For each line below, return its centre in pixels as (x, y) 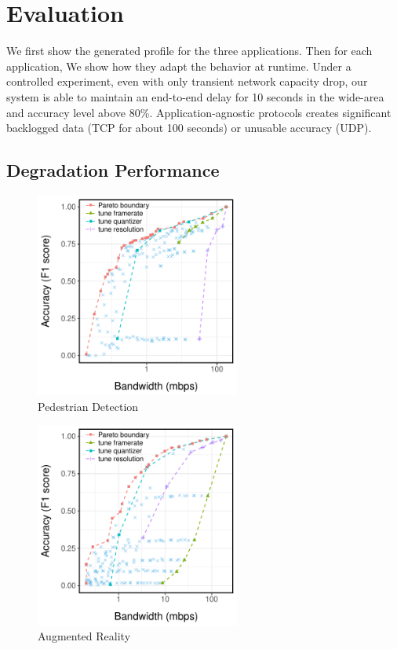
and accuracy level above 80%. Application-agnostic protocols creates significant (199, 112)
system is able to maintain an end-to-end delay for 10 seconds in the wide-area (195, 96)
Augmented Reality (84, 636)
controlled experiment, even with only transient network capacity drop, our (187, 81)
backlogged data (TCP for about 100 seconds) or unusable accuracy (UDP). (189, 128)
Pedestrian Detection (88, 406)
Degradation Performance (113, 170)
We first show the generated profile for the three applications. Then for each (189, 51)
